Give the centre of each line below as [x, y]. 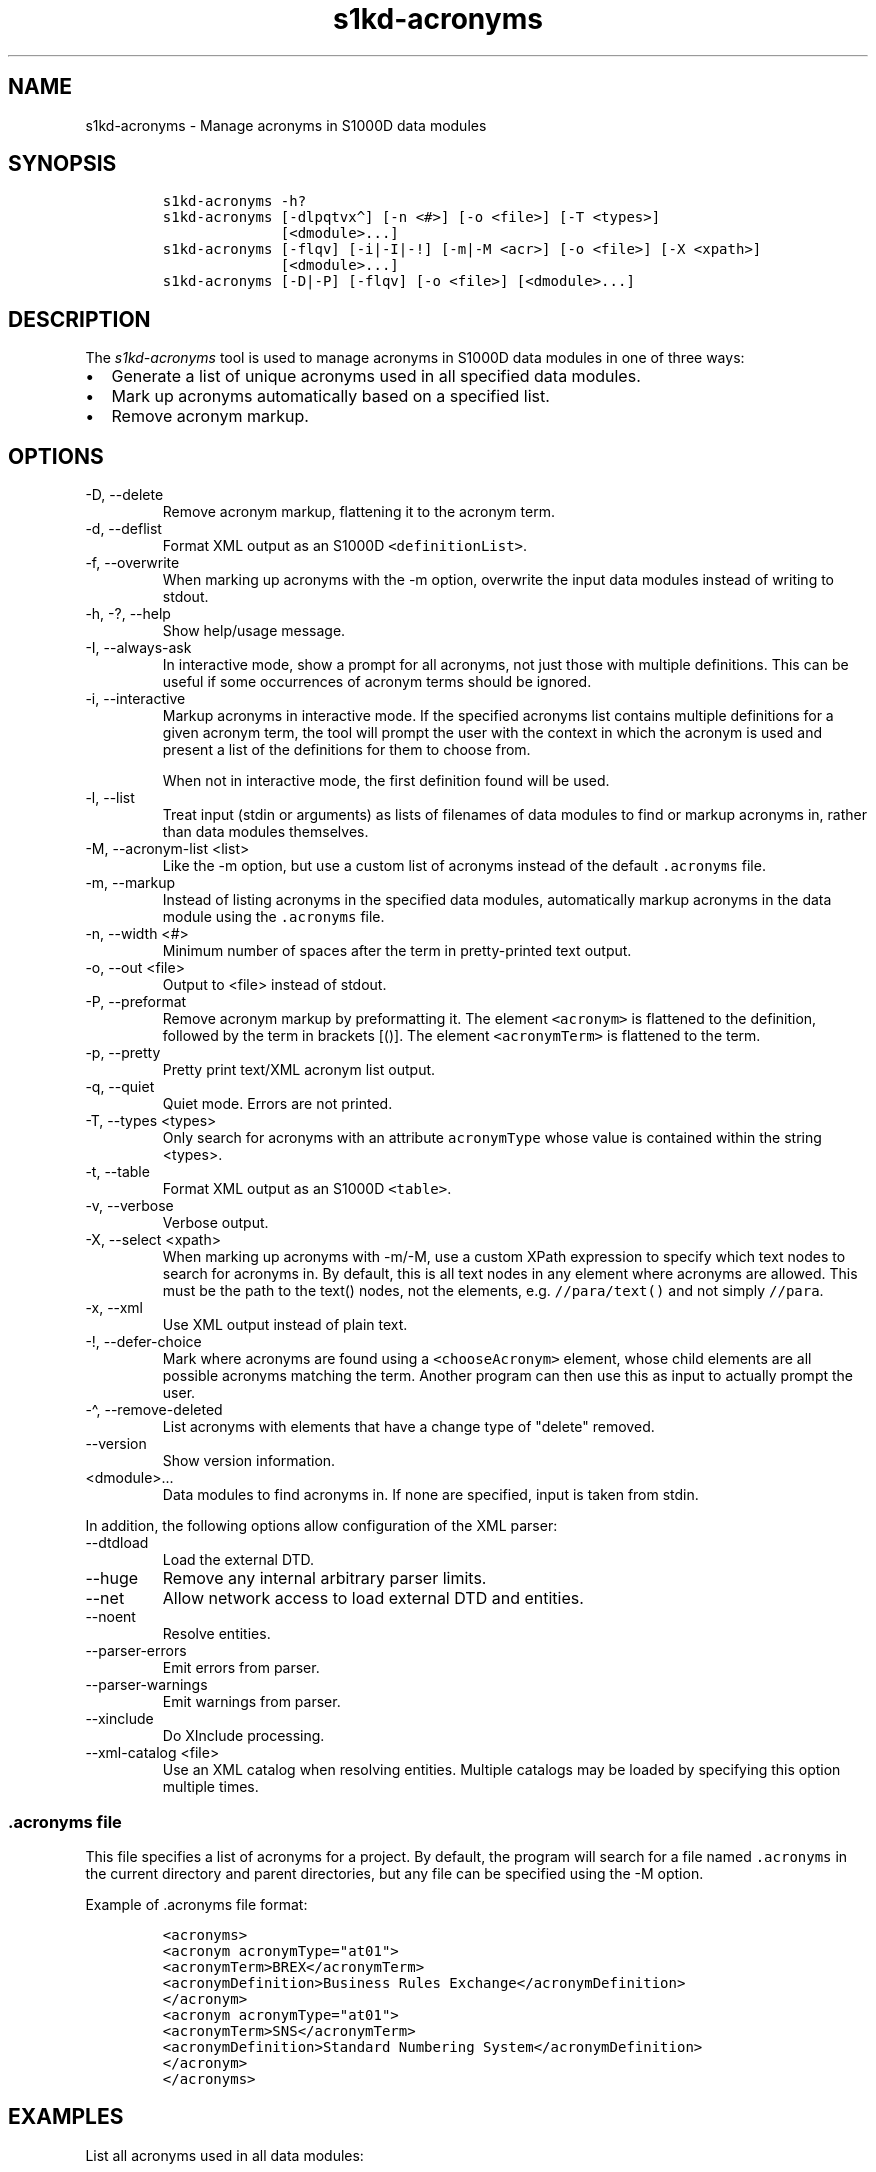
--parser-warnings [146, 1685]
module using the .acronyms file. [273, 917]
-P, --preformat [136, 1002]
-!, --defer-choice [143, 1342]
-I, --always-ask [138, 648]
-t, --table [117, 1172]
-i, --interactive [135, 699]
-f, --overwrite [132, 563]
